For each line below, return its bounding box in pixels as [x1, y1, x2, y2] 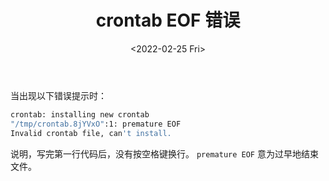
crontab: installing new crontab [10, 109, 150, 120]
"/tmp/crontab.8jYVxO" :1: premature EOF [10, 119, 182, 129]
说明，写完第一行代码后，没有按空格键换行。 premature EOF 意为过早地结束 [10, 147, 319, 160]
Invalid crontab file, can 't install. [10, 128, 172, 138]
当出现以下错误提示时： [10, 89, 107, 101]
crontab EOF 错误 [95, 9, 241, 32]
